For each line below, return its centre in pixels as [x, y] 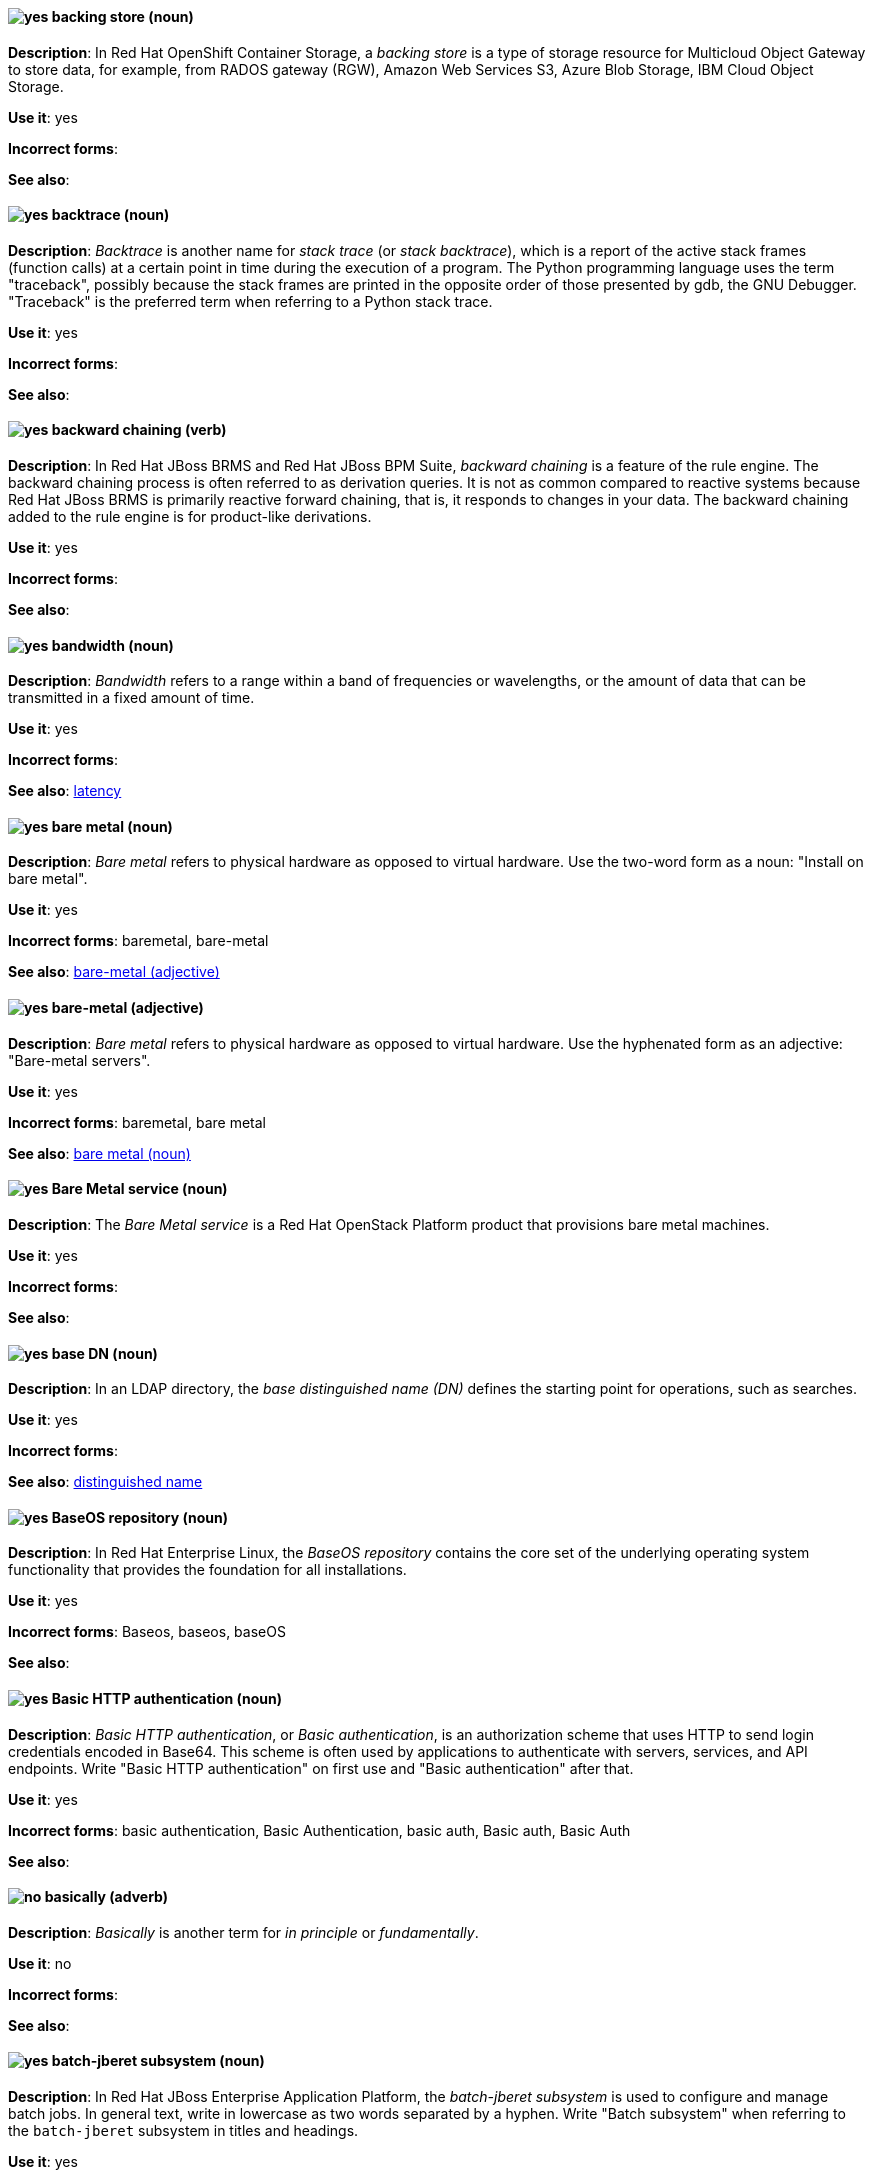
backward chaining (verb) [139, 430]
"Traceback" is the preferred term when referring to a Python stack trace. [250, 301]
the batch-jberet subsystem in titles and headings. [183, 2131]
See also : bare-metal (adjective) [114, 972]
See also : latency [65, 791]
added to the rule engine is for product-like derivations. [190, 517]
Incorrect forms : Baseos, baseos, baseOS [147, 1632]
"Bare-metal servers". [79, 1060]
